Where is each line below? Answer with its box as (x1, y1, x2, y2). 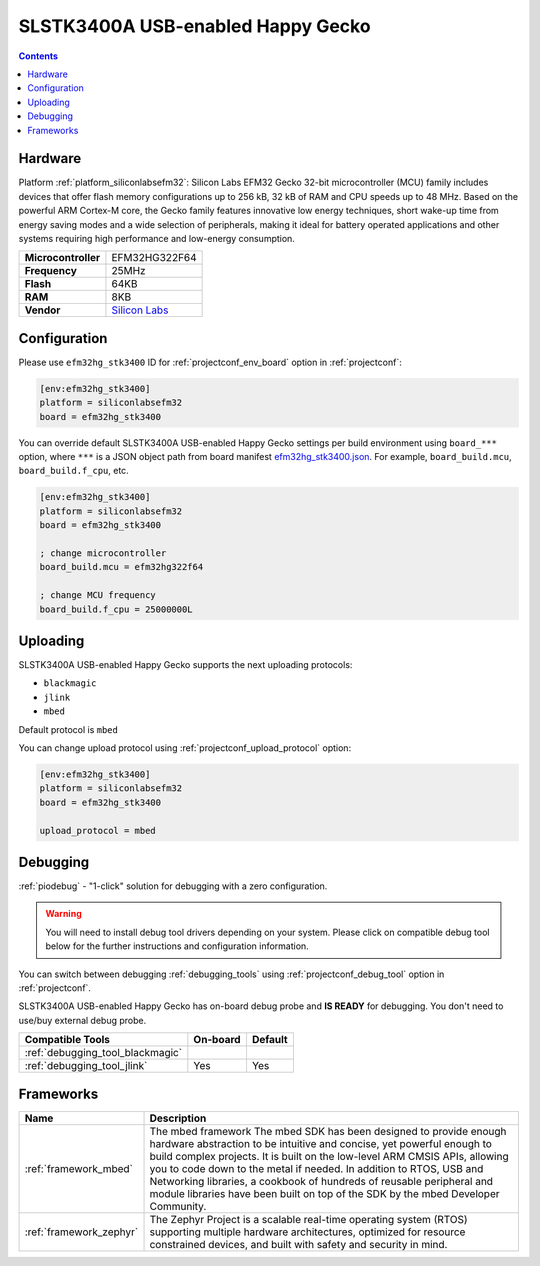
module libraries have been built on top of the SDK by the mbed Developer (149, 1186, 500, 1200)
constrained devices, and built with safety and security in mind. (149, 1237, 448, 1251)
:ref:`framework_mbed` (24, 1161, 134, 1175)
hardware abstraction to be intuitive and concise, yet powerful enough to (149, 1136, 492, 1150)
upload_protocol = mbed (39, 825, 157, 836)
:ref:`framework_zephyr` (24, 1225, 139, 1239)
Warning (45, 908, 82, 920)
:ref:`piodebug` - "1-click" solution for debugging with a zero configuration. (18, 880, 328, 892)
